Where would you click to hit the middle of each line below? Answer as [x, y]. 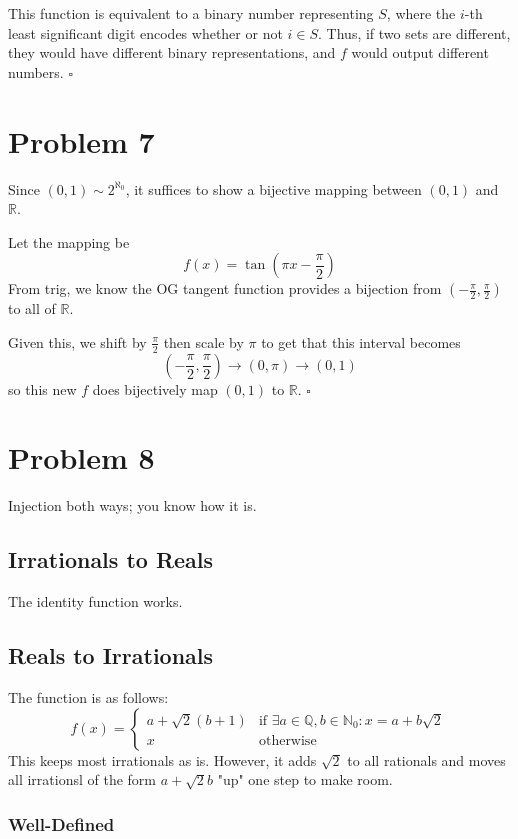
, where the [421, 13]
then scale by [203, 341]
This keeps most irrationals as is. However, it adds [162, 759]
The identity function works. [95, 601]
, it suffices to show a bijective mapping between [273, 188]
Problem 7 [81, 140]
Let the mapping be [69, 241]
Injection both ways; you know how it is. [132, 505]
